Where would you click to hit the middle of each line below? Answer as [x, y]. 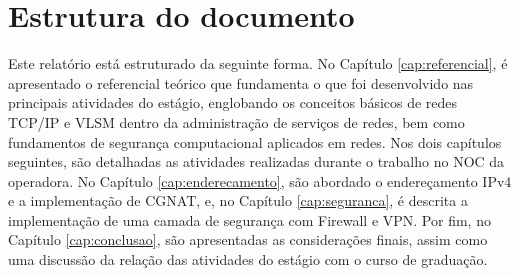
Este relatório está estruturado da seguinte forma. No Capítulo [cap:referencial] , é [258, 63]
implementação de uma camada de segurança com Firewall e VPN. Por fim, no [249, 219]
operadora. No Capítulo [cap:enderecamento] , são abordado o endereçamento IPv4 [260, 180]
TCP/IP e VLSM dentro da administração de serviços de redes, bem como [236, 121]
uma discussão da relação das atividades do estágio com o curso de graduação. [248, 259]
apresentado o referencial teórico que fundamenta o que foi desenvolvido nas [241, 82]
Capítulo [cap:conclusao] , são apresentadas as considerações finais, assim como [248, 239]
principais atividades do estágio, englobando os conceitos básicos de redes [233, 102]
